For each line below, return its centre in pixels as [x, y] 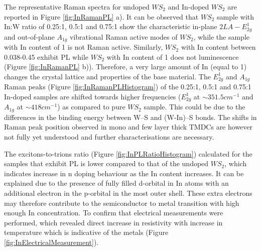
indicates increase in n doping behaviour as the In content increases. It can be [124, 173]
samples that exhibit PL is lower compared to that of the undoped [106, 163]
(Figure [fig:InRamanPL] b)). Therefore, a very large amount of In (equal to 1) [125, 67]
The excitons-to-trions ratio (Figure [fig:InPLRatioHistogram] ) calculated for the [128, 153]
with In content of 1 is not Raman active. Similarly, [84, 47]
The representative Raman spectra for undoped [77, 7]
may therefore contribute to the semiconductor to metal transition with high [122, 203]
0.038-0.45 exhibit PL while [46, 56]
